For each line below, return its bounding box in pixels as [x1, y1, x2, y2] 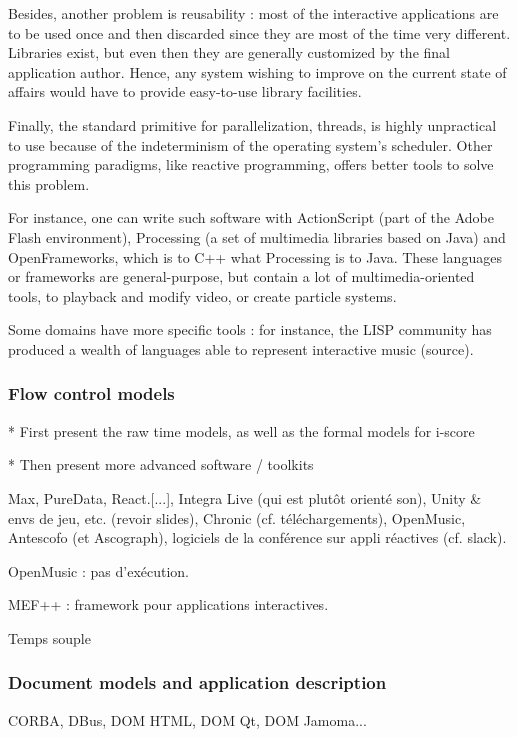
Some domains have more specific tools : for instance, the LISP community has [8, 319, 492, 340]
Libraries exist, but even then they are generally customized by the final [8, 42, 450, 63]
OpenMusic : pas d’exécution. [8, 560, 190, 581]
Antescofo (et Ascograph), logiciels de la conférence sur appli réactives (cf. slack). [8, 527, 507, 548]
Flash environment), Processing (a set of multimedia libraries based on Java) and [8, 226, 506, 247]
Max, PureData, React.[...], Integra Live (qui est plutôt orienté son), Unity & [8, 487, 482, 508]
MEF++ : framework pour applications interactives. [8, 594, 329, 615]
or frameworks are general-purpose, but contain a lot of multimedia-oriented [8, 266, 475, 287]
